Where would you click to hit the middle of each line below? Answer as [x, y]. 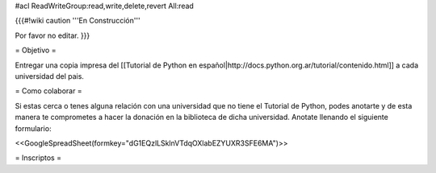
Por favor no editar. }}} [52, 35]
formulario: [33, 128]
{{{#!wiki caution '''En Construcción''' [78, 21]
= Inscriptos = [38, 158]
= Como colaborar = [48, 91]
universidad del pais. [50, 76]
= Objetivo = [36, 50]
